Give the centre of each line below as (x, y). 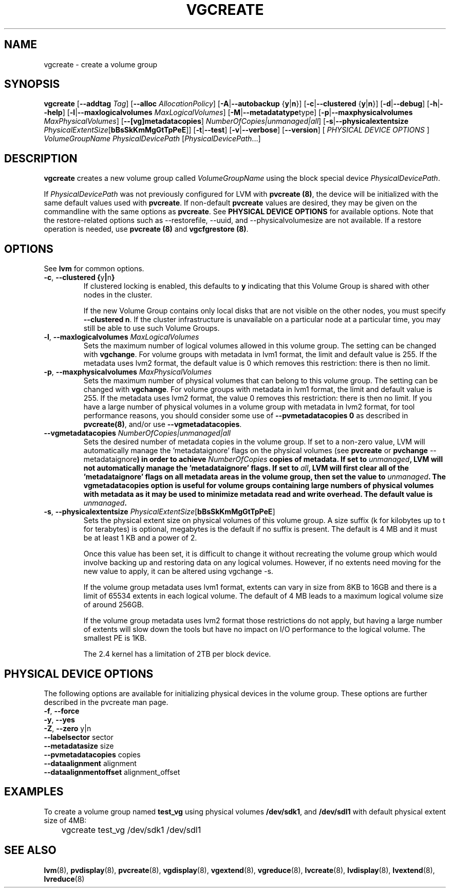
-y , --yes (59, 719)
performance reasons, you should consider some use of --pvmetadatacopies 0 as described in (246, 416)
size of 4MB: (65, 820)
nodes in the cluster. (118, 295)
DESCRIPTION (41, 158)
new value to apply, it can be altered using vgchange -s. (178, 571)
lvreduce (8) (64, 879)
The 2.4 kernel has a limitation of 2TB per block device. (177, 654)
